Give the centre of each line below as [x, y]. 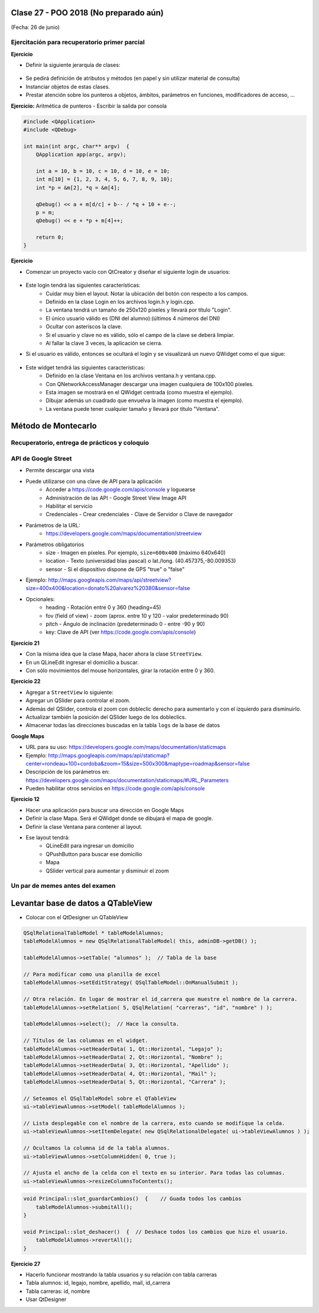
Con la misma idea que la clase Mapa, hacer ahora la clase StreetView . [114, 654]
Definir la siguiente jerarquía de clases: [73, 65]
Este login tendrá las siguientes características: [83, 285]
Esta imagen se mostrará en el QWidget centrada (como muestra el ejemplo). [139, 392]
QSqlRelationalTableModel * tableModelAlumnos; [93, 933]
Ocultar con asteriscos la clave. [84, 327]
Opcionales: [40, 599]
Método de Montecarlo [54, 426]
